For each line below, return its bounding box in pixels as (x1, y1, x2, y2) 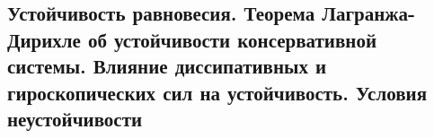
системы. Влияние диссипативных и (7, 52, 327, 80)
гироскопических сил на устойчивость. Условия (7, 78, 427, 106)
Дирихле (7, 25, 81, 53)
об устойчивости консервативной (87, 25, 376, 53)
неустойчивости (7, 104, 143, 132)
